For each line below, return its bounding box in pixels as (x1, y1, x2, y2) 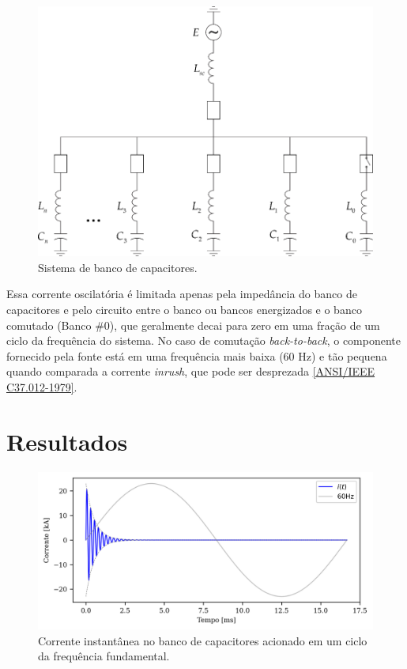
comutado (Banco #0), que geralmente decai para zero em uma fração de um (6, 316, 380, 333)
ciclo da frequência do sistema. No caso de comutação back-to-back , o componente (6, 332, 401, 349)
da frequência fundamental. (38, 648, 170, 664)
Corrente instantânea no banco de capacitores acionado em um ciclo (38, 632, 367, 648)
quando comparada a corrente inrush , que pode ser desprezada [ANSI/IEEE (6, 363, 375, 380)
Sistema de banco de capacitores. (38, 259, 198, 275)
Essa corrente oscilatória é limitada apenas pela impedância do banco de (6, 285, 357, 302)
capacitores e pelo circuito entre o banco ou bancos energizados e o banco (6, 300, 362, 317)
